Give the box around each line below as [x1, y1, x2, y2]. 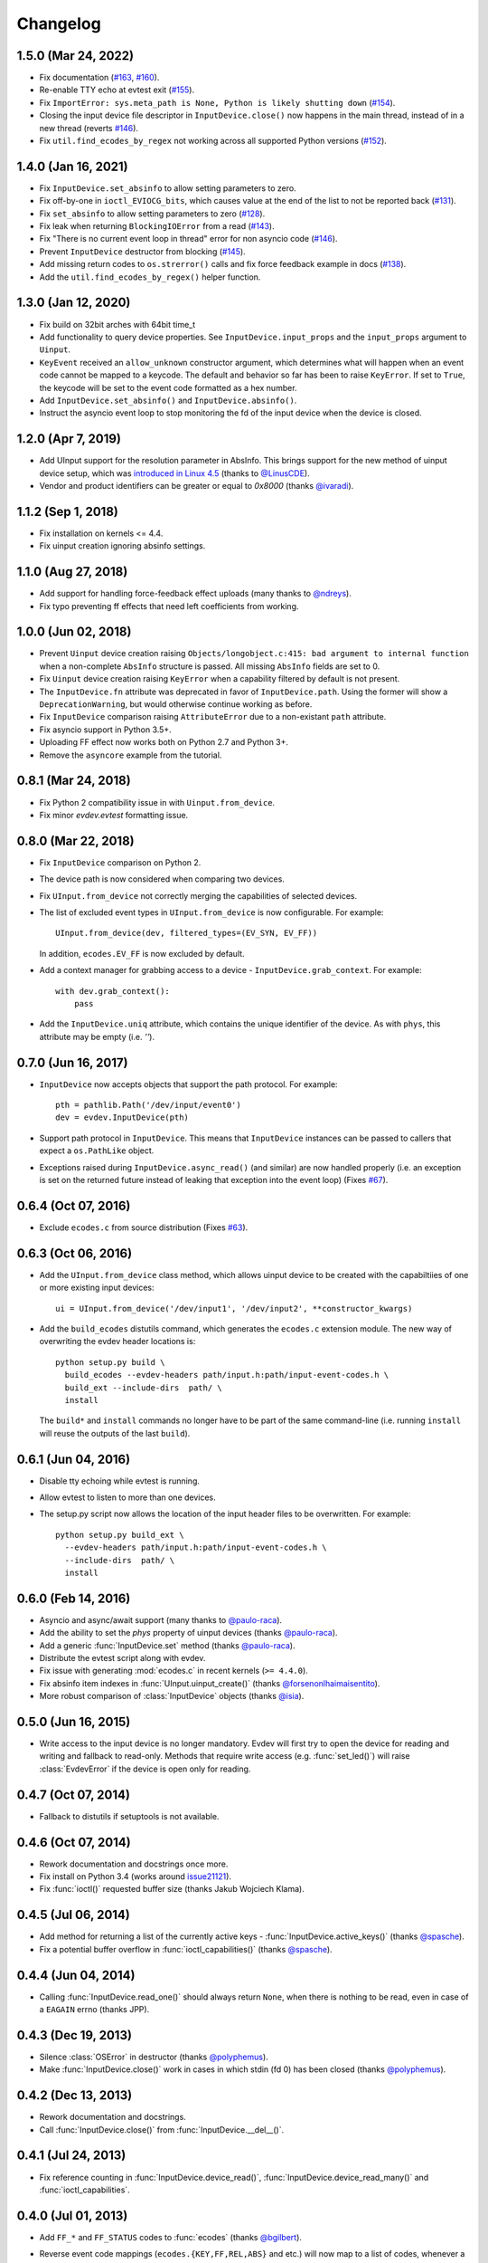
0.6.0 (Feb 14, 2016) [16, 1590, 131, 1606]
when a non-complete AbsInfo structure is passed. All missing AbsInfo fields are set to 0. [39, 661, 380, 672]
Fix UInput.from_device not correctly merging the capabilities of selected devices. [39, 890, 358, 901]
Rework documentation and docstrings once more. [39, 1858, 229, 1869]
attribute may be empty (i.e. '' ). [39, 1031, 155, 1042]
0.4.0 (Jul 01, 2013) [16, 2208, 128, 2223]
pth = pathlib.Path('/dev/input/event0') [55, 1100, 241, 1111]
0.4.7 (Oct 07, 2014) [16, 1787, 131, 1802]
